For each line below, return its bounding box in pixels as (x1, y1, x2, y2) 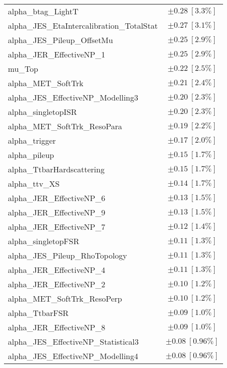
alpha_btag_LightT (8, 5, 79, 17)
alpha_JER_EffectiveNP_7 (8, 221, 106, 232)
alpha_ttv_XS (8, 178, 60, 189)
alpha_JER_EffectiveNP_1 (8, 49, 106, 60)
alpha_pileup (8, 149, 54, 160)
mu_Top (8, 63, 38, 74)
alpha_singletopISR (8, 106, 77, 117)
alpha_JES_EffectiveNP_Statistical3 (8, 336, 139, 347)
